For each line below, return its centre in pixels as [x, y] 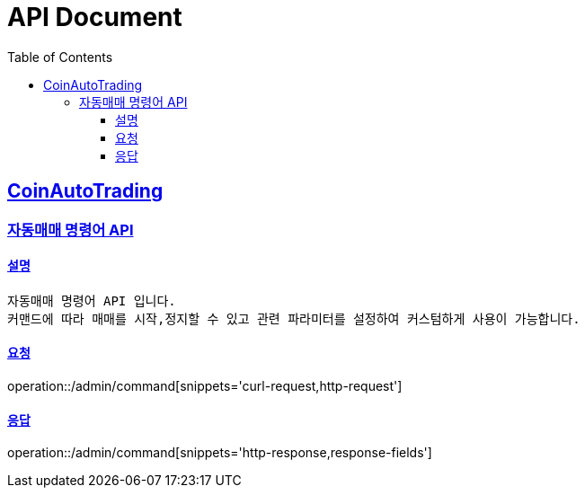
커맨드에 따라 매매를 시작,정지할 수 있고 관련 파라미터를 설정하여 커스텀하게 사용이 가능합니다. [294, 318]
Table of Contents [60, 57]
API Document [95, 17]
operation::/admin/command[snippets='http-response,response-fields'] [220, 453]
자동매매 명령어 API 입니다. [92, 301]
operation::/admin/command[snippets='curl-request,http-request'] [205, 386]
